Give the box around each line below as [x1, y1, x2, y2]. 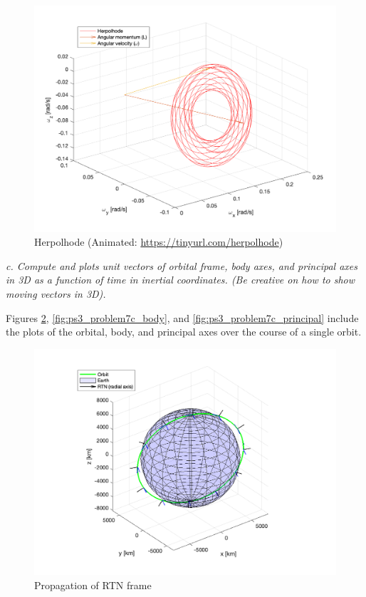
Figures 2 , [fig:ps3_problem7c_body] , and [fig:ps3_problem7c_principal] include [6, 310, 359, 325]
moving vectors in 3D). [6, 286, 106, 301]
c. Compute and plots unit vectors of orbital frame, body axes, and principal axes [6, 258, 357, 273]
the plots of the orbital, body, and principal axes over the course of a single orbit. [6, 324, 362, 339]
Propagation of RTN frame [34, 577, 152, 592]
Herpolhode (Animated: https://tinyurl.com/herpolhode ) [34, 234, 283, 249]
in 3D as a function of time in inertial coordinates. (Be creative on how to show [6, 272, 355, 287]
